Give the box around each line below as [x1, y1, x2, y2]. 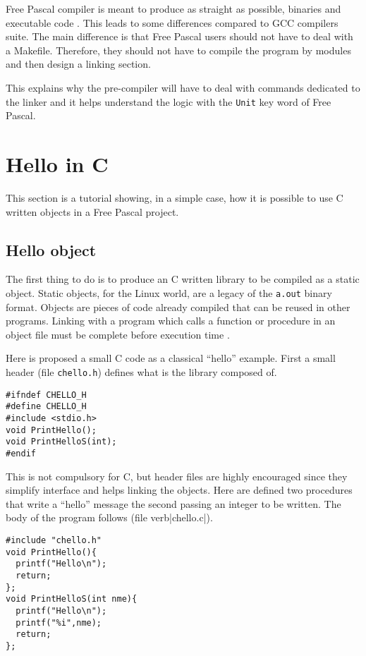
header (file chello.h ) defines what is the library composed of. [6, 364, 277, 379]
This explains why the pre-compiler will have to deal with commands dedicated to [6, 80, 360, 95]
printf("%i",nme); [16, 617, 102, 628]
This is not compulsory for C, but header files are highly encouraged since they [6, 468, 348, 483]
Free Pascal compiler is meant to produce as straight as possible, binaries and [6, 1, 341, 16]
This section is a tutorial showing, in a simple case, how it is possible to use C [6, 190, 343, 205]
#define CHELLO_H [6, 401, 87, 412]
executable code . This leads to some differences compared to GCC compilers [6, 15, 338, 30]
